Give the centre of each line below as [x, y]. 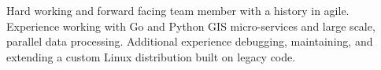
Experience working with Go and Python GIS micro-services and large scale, [191, 26]
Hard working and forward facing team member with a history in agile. [178, 10]
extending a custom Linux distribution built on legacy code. [151, 56]
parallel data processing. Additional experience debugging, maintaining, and [190, 41]
